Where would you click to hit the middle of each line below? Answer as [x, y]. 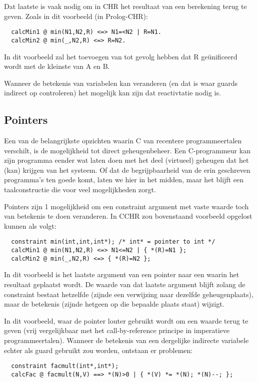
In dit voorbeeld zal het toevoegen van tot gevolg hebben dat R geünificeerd [121, 56]
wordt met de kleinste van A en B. [57, 66]
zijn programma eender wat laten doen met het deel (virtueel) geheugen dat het [126, 160]
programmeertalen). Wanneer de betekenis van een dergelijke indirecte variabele [126, 340]
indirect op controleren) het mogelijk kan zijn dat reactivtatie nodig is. [112, 93]
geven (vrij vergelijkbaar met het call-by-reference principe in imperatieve [117, 330]
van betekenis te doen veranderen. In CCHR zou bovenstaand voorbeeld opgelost [128, 216]
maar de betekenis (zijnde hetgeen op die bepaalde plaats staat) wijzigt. [114, 304]
